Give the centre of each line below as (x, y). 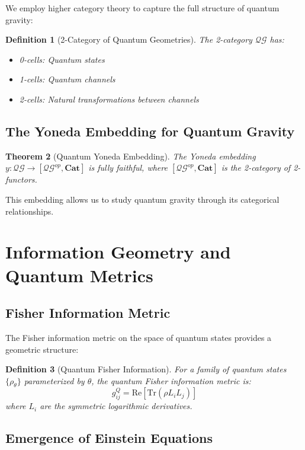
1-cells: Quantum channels (67, 79)
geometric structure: (42, 349)
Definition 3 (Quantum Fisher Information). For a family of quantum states (146, 369)
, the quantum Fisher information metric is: (171, 380)
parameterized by (54, 380)
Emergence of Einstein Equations (109, 438)
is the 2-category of (256, 167)
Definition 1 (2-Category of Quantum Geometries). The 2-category (129, 39)
